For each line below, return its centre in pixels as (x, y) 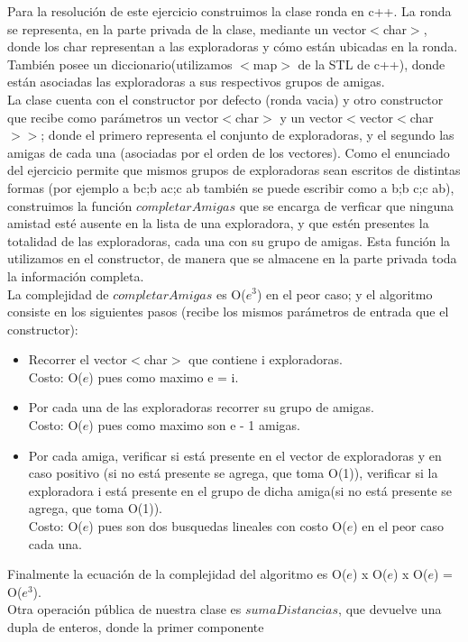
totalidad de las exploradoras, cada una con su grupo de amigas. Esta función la (229, 240)
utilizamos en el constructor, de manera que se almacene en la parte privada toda (232, 258)
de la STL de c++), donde (372, 64)
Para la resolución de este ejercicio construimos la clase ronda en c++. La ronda (229, 11)
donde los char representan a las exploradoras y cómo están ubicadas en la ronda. (233, 46)
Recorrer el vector (78, 359)
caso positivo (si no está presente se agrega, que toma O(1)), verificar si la (233, 473)
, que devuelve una (390, 609)
